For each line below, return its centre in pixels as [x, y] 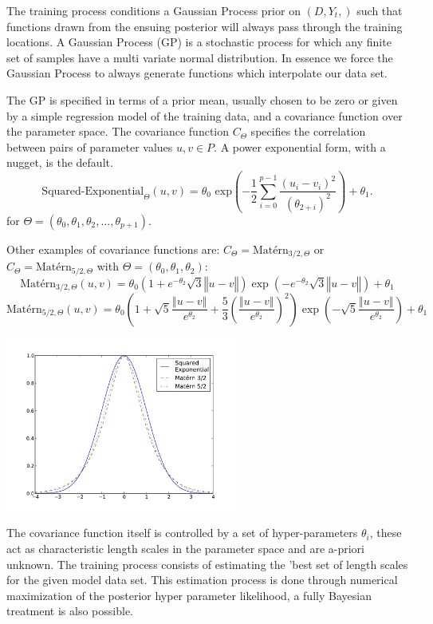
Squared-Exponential [93, 191]
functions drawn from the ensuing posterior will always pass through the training [205, 26]
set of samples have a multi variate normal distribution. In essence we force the [200, 57]
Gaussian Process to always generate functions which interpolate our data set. [197, 73]
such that [380, 10]
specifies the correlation [308, 131]
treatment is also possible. [70, 611]
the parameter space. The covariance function [118, 131]
